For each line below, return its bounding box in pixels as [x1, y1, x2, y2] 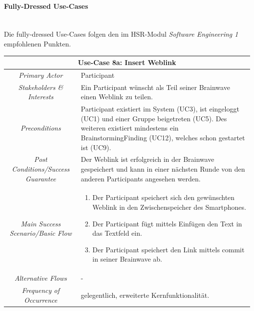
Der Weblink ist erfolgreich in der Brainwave [81, 154, 214, 164]
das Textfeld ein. [92, 228, 142, 238]
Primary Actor [19, 69, 63, 80]
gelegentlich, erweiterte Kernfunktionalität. [81, 289, 210, 300]
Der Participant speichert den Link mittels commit [92, 244, 245, 254]
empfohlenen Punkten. [4, 38, 71, 48]
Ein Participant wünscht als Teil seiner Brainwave [81, 82, 230, 92]
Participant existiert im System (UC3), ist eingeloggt [81, 104, 239, 114]
